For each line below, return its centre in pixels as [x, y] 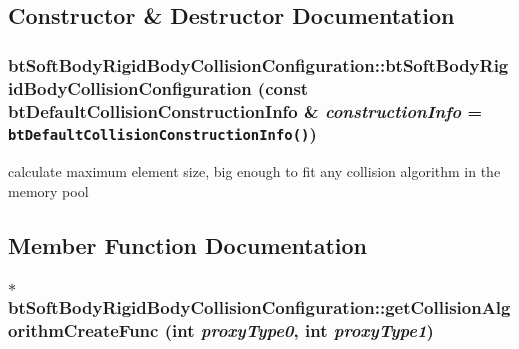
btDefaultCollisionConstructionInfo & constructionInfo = [245, 110]
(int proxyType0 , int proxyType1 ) [299, 330]
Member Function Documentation [188, 244]
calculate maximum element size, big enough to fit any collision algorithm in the [254, 171]
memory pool [48, 190]
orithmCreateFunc [83, 330]
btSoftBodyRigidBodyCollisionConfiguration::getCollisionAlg [259, 307]
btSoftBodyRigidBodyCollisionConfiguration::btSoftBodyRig [258, 64]
